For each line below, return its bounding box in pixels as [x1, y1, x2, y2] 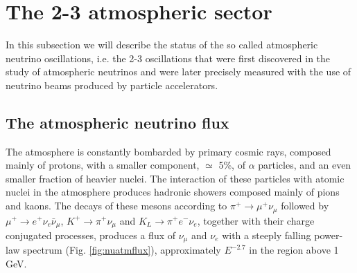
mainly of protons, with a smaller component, [6, 158, 200, 172]
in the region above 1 [249, 243, 339, 257]
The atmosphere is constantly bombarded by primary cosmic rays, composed [6, 144, 331, 158]
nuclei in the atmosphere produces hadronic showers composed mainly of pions [6, 185, 340, 199]
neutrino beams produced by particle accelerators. [6, 77, 218, 92]
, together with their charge [197, 213, 315, 227]
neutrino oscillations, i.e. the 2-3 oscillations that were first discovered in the [6, 50, 331, 65]
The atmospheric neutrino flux [6, 111, 229, 133]
